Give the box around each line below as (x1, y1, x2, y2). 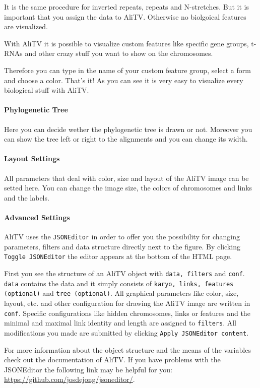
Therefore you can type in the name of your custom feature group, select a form (4, 64, 251, 75)
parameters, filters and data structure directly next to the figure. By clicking (4, 241, 240, 251)
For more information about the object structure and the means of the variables (4, 344, 251, 355)
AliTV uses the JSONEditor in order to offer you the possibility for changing (4, 231, 240, 242)
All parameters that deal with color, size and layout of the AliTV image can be (4, 172, 249, 183)
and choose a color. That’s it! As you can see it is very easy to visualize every (4, 75, 243, 85)
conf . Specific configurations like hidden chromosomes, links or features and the (4, 307, 250, 318)
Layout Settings (4, 153, 60, 164)
